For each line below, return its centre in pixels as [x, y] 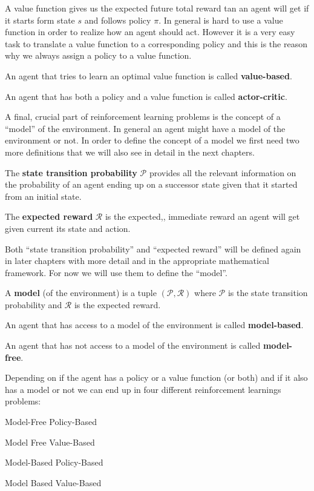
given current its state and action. [68, 228]
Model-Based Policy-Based [54, 462]
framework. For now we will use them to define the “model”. [116, 272]
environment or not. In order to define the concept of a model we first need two [152, 140]
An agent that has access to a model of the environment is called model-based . [154, 325]
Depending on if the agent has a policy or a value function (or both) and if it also [156, 377]
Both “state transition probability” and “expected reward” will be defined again [153, 249]
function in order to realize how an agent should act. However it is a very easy [150, 32]
